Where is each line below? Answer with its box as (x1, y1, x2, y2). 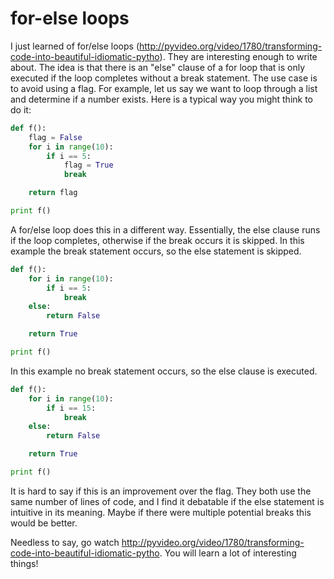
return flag (28, 188, 78, 198)
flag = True (63, 160, 114, 171)
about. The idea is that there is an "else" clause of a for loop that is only (10, 61, 306, 73)
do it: (10, 103, 32, 116)
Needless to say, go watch (10, 536, 120, 548)
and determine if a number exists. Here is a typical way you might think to (10, 93, 314, 105)
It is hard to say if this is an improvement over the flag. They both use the (10, 485, 312, 497)
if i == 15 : (46, 403, 97, 413)
